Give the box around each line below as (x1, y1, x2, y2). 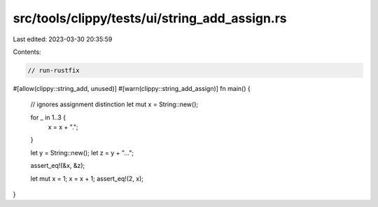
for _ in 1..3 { (30, 113, 66, 122)
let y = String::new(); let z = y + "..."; (30, 148, 134, 157)
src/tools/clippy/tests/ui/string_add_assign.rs (13, 10, 287, 26)
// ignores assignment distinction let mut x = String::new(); (30, 100, 199, 108)
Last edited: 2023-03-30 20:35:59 (13, 35, 113, 43)
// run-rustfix (27, 66, 80, 74)
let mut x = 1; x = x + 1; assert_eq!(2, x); (30, 174, 143, 183)
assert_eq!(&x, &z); (30, 162, 85, 170)
